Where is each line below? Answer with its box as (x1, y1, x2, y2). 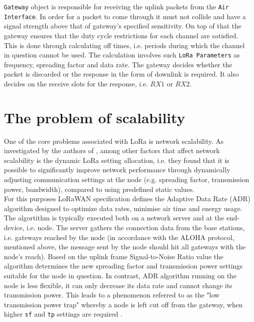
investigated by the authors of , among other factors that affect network (4, 145, 220, 156)
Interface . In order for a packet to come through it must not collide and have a (4, 11, 246, 21)
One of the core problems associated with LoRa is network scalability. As (4, 135, 224, 146)
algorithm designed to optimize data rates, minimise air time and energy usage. (4, 203, 243, 213)
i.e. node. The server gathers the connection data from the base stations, (26, 222, 245, 232)
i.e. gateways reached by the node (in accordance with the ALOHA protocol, (4, 232, 234, 242)
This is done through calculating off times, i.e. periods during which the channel (4, 40, 245, 50)
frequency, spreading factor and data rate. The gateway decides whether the (4, 59, 232, 69)
